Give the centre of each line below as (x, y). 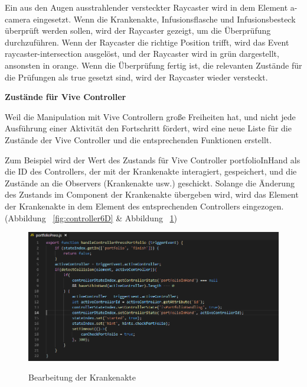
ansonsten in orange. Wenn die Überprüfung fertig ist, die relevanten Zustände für (153, 65)
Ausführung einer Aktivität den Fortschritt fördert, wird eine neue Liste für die (148, 128)
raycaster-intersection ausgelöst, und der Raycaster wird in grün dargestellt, (142, 54)
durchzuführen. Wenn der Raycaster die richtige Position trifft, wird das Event (147, 42)
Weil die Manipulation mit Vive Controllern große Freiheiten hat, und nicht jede (150, 116)
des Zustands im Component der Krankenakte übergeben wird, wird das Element (152, 194)
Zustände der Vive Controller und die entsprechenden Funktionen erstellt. (138, 139)
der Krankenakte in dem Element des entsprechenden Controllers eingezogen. (144, 206)
